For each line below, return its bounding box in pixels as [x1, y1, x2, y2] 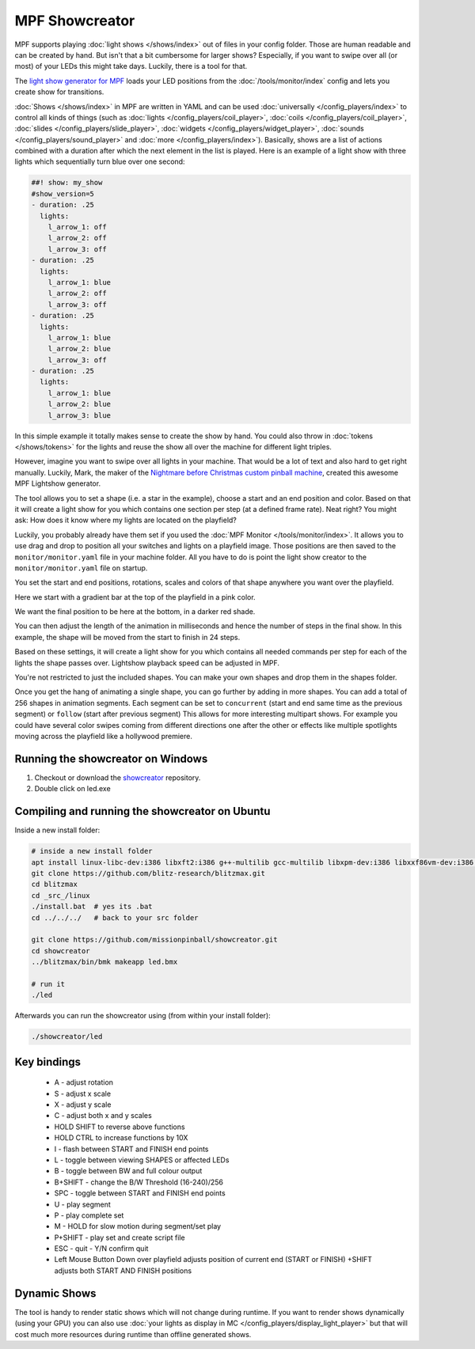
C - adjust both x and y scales [54, 1111, 152, 1120]
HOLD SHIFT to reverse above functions [54, 1122, 185, 1131]
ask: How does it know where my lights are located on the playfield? [14, 515, 237, 525]
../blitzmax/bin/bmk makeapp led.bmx [31, 957, 178, 967]
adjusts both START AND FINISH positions [54, 1266, 192, 1275]
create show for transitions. [14, 87, 104, 97]
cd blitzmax [31, 880, 78, 889]
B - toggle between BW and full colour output [54, 1166, 203, 1176]
